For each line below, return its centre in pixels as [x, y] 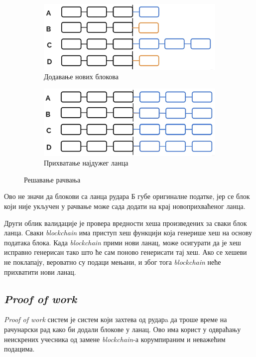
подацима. [19, 349]
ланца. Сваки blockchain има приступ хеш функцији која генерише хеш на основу [128, 233]
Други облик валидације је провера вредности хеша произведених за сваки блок [126, 223]
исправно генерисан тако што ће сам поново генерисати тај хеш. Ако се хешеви [126, 252]
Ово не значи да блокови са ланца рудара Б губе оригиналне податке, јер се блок [127, 196]
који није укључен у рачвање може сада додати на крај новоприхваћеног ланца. [125, 206]
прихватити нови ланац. [40, 271]
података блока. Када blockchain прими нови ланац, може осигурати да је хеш [123, 242]
